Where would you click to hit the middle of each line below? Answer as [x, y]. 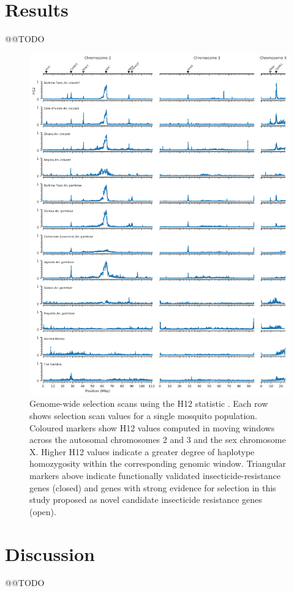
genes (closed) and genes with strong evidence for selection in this [153, 487]
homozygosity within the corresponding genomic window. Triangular [158, 463]
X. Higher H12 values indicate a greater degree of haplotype [142, 451]
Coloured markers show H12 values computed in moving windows [152, 427]
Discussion [50, 553]
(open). [43, 511]
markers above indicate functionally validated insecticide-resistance [155, 475]
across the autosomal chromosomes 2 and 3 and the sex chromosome [158, 440]
